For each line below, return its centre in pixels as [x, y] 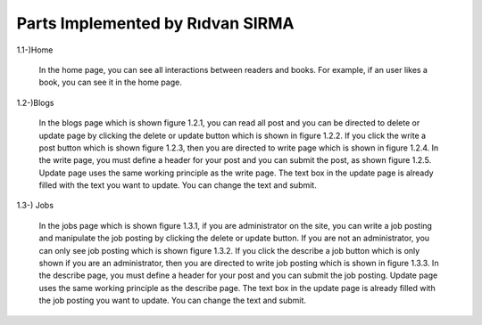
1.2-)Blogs [35, 102]
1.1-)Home [35, 50]
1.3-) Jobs [35, 206]
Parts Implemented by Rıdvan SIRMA [155, 23]
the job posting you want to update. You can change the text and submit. [173, 301]
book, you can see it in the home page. [110, 82]
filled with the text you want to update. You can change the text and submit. [178, 185]
